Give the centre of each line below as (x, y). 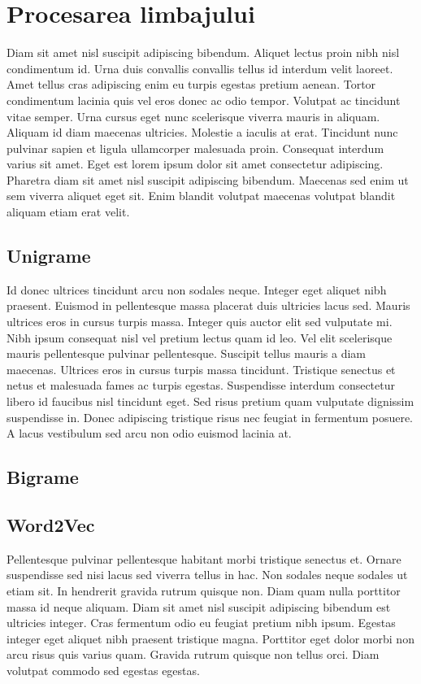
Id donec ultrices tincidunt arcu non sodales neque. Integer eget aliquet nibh (197, 289)
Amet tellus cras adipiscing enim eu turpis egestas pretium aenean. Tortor (191, 84)
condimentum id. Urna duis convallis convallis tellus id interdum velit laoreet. (200, 68)
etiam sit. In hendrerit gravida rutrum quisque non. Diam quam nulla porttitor (204, 590)
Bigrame (43, 477)
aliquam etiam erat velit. (68, 212)
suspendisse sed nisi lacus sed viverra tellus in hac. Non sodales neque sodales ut (207, 575)
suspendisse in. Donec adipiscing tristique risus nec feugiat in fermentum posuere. (210, 417)
